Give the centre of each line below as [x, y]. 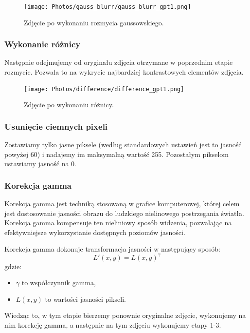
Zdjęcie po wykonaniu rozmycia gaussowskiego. [94, 22]
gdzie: [13, 266]
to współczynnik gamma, [59, 283]
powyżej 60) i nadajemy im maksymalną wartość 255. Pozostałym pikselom [116, 154]
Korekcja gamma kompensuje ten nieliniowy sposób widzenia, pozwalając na [118, 223]
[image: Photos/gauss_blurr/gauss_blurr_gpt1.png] [107, 7]
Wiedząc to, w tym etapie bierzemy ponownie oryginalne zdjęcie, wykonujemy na [125, 315]
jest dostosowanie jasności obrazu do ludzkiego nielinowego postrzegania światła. [124, 213]
